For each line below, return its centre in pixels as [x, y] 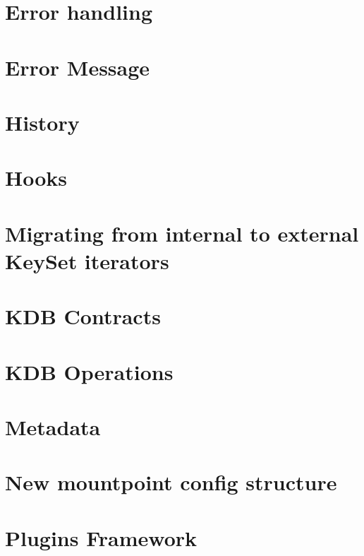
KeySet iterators [87, 260]
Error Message [78, 67]
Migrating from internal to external [182, 233]
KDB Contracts [83, 316]
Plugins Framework [101, 537]
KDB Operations [89, 371]
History [42, 122]
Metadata [53, 427]
